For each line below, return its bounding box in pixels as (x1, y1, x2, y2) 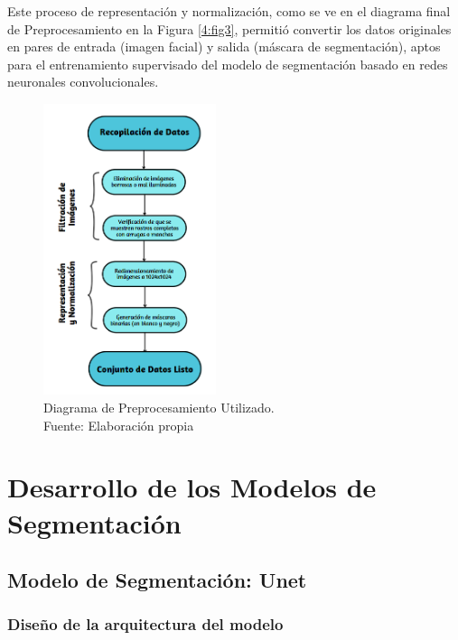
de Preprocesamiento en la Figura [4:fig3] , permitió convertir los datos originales (7, 19, 452, 38)
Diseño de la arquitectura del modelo (7, 613, 284, 635)
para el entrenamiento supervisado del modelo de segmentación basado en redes (7, 54, 448, 73)
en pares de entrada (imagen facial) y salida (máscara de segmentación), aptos (7, 37, 441, 56)
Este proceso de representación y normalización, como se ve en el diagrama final (7, 2, 451, 20)
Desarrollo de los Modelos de (7, 468, 377, 506)
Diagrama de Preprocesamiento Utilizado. (43, 398, 275, 417)
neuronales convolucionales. (7, 72, 159, 91)
